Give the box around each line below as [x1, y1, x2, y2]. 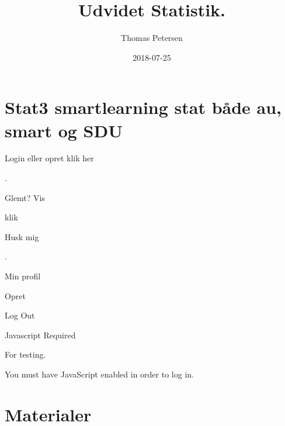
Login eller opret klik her [5, 152, 94, 164]
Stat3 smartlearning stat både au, [5, 95, 282, 119]
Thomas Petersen [121, 32, 183, 44]
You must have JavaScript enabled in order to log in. [5, 368, 194, 380]
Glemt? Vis [5, 191, 46, 203]
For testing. [5, 348, 46, 361]
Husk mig [5, 230, 39, 243]
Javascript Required [5, 328, 76, 341]
